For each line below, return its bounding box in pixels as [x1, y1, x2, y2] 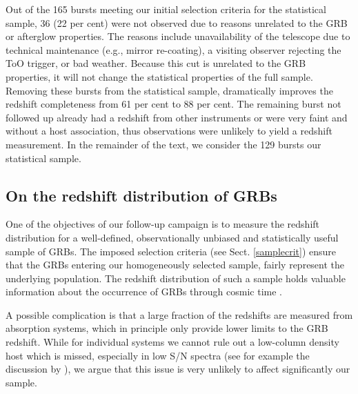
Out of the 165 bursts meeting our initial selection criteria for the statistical [6, 2, 326, 16]
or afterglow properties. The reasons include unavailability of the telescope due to [6, 29, 350, 43]
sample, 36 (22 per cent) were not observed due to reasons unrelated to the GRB [6, 15, 348, 30]
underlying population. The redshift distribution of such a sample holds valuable [6, 270, 346, 285]
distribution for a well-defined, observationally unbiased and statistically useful [6, 230, 339, 244]
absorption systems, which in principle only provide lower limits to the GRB [6, 321, 328, 335]
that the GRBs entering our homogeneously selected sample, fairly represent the [6, 257, 345, 272]
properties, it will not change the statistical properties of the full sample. [6, 69, 313, 83]
